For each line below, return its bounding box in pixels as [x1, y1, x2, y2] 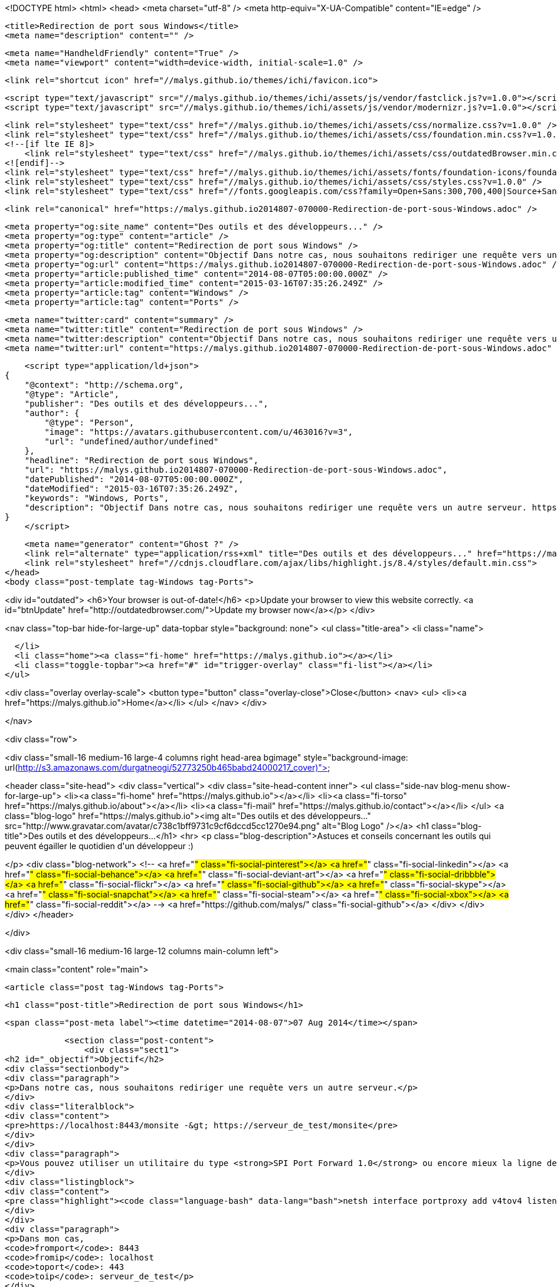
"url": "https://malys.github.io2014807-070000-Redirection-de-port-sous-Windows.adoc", [24, 465, 448, 474]
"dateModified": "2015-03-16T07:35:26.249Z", [24, 484, 239, 493]
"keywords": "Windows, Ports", [24, 493, 169, 503]
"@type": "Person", [44, 418, 135, 427]
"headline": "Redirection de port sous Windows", [24, 456, 258, 465]
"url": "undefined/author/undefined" [44, 437, 219, 446]
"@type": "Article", [24, 389, 119, 399]
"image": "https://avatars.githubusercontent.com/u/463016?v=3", [44, 427, 353, 437]
